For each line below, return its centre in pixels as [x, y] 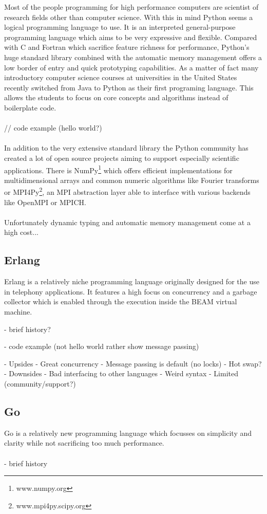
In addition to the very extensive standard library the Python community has [126, 148]
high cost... [21, 232]
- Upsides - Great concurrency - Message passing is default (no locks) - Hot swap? [133, 363]
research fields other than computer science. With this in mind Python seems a [129, 17]
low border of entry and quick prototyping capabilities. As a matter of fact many [131, 67]
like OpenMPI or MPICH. [45, 202]
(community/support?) [40, 383]
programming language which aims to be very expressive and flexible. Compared [131, 37]
